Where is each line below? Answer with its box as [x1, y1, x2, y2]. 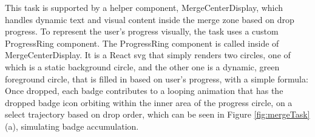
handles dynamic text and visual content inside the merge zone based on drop [5, 13, 294, 25]
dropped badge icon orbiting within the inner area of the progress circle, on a [5, 96, 293, 109]
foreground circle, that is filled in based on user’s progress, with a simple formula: [5, 72, 308, 85]
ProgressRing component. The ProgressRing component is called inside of [5, 36, 279, 49]
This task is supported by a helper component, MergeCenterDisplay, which [5, 1, 283, 13]
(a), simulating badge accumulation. [5, 119, 139, 132]
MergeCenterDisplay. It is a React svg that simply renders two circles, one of [5, 48, 291, 61]
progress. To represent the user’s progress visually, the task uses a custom [5, 25, 279, 38]
